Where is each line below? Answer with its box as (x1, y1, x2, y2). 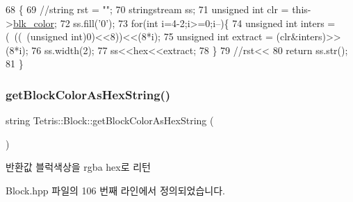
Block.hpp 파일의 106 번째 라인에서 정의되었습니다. (6, 183, 225, 197)
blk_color (13, 15, 55, 30)
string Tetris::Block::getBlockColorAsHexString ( (6, 113, 214, 128)
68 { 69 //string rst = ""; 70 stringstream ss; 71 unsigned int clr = (6, 2, 289, 16)
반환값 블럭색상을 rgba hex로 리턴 (6, 160, 151, 174)
